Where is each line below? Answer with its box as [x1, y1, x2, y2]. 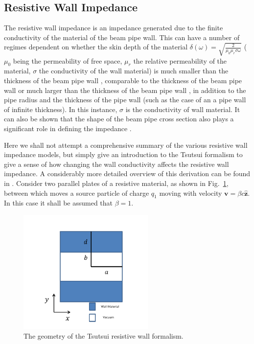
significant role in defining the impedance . [4, 123, 132, 133]
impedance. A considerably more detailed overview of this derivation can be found [4, 168, 251, 179]
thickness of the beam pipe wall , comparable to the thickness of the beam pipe [4, 75, 242, 86]
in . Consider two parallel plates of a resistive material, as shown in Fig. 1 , [4, 178, 229, 188]
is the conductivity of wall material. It [125, 104, 240, 114]
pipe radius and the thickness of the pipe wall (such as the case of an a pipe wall [4, 94, 246, 105]
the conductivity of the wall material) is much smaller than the [39, 66, 229, 76]
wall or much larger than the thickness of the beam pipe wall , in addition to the [4, 85, 246, 95]
